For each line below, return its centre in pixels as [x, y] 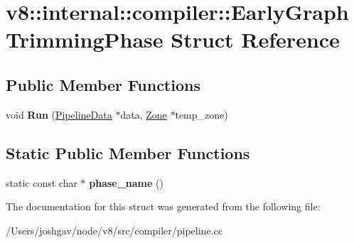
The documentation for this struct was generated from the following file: [163, 206]
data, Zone [144, 114]
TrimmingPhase [85, 39]
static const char [42, 182]
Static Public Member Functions [128, 152]
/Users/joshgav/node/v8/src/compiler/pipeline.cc [114, 230]
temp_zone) [202, 114]
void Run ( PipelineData [59, 114]
